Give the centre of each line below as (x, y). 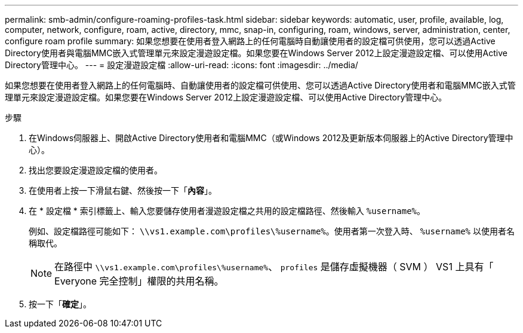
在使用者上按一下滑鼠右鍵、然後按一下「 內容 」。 (123, 190)
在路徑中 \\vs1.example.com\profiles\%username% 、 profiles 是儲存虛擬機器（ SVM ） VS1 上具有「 (274, 267)
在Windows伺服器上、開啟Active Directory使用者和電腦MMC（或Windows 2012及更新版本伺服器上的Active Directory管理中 (271, 138)
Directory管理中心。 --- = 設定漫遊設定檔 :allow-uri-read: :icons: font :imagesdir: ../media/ (181, 65)
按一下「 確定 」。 (60, 304)
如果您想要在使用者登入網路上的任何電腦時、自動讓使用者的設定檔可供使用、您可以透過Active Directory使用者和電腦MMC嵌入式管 (260, 85)
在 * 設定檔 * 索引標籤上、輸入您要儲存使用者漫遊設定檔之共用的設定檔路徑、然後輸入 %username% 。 (227, 211)
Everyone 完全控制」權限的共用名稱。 (139, 281)
